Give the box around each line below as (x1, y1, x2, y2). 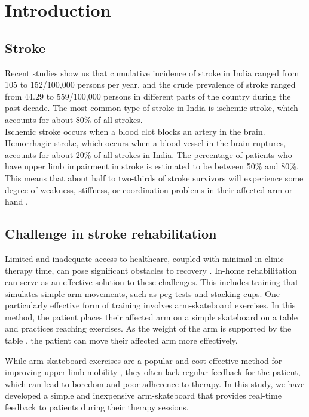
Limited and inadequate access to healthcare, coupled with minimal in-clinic (5, 252, 284, 264)
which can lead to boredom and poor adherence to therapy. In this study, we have (5, 377, 305, 390)
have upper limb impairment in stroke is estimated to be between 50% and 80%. (5, 160, 299, 172)
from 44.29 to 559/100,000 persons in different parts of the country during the (5, 89, 291, 102)
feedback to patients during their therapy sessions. (5, 401, 189, 413)
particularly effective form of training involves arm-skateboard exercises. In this (5, 299, 296, 311)
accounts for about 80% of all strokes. (5, 113, 143, 125)
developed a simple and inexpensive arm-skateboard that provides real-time (5, 389, 282, 401)
